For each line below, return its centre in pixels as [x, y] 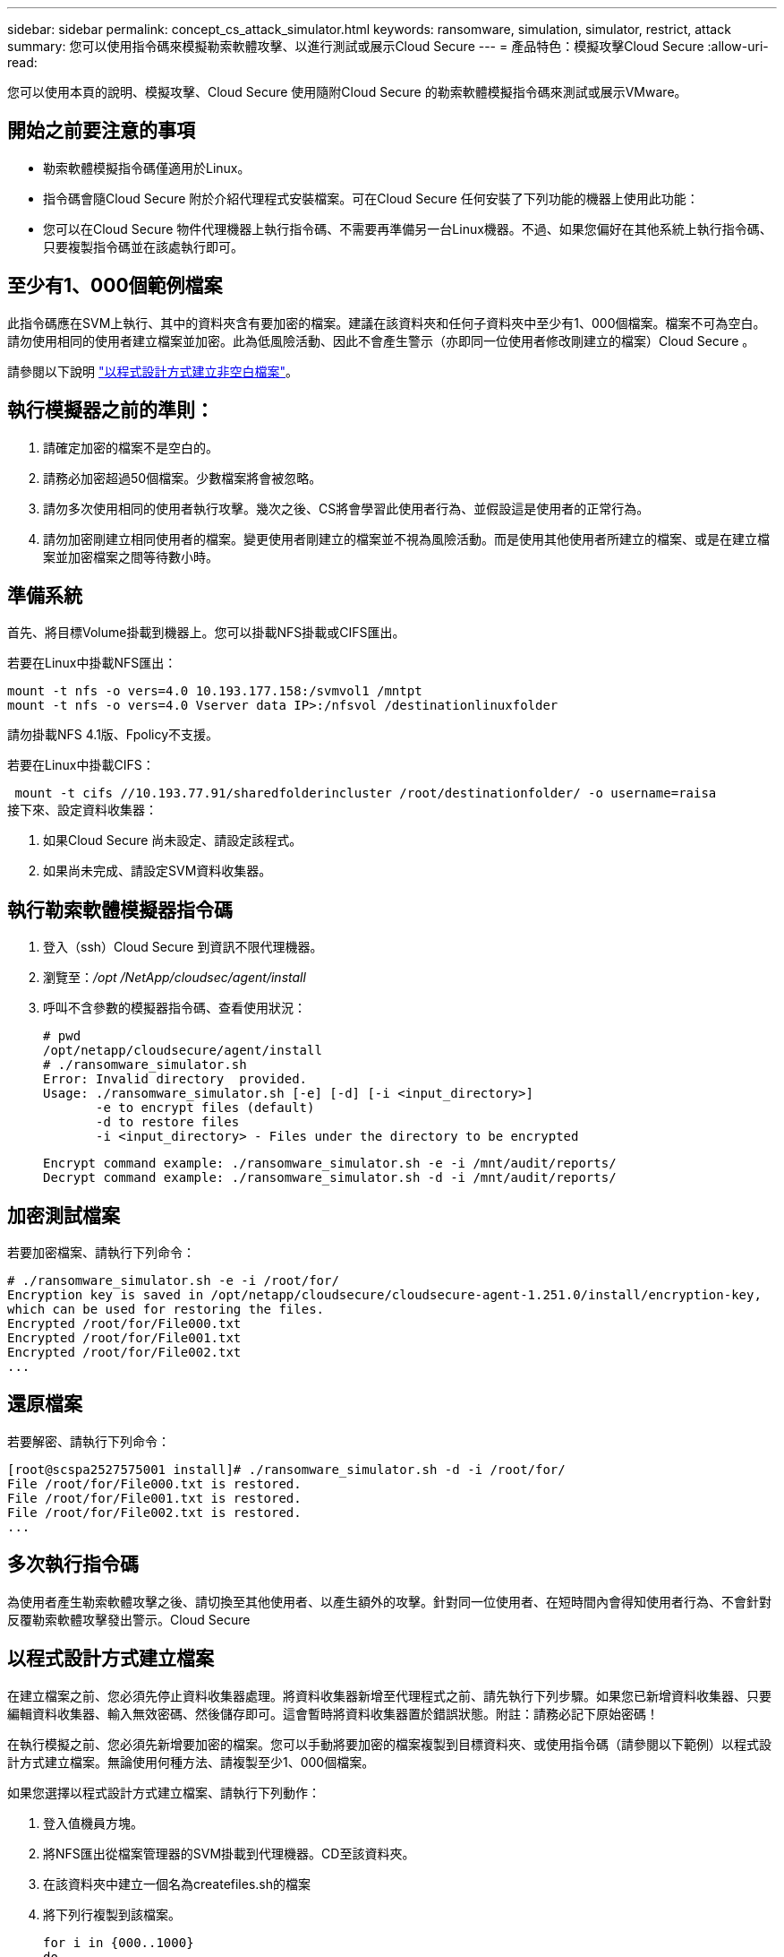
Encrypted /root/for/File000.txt [124, 1324]
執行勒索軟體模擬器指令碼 [120, 910]
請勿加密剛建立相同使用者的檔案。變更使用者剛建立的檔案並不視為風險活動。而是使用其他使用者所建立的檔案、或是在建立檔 [406, 539]
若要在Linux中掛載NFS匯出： [92, 663]
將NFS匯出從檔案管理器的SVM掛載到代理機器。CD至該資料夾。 [229, 1853]
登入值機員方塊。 [93, 1823]
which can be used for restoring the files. [166, 1310]
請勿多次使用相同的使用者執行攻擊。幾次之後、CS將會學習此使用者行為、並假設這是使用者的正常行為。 [346, 508]
